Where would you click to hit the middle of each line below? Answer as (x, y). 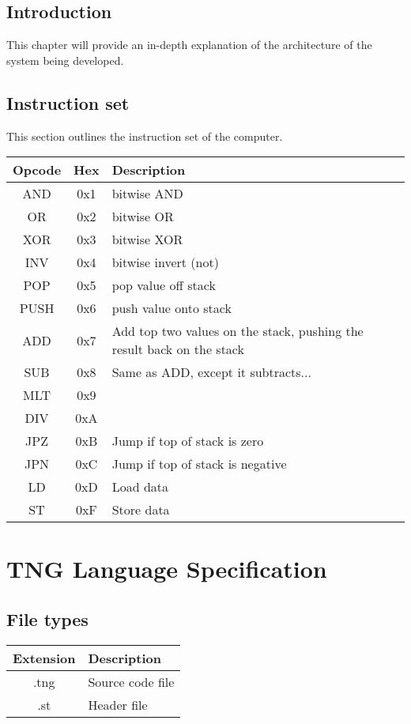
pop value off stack (164, 285)
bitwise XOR (147, 239)
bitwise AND (147, 194)
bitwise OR (143, 217)
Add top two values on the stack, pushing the (238, 331)
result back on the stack (178, 349)
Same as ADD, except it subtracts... (211, 372)
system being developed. (65, 60)
